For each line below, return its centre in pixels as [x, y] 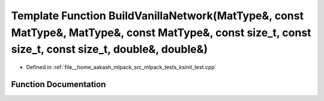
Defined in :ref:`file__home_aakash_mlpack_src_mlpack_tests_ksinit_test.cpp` [121, 67]
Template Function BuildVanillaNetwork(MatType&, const [157, 16]
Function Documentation [58, 84]
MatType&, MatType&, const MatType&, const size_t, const [161, 32]
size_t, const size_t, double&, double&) [109, 50]
